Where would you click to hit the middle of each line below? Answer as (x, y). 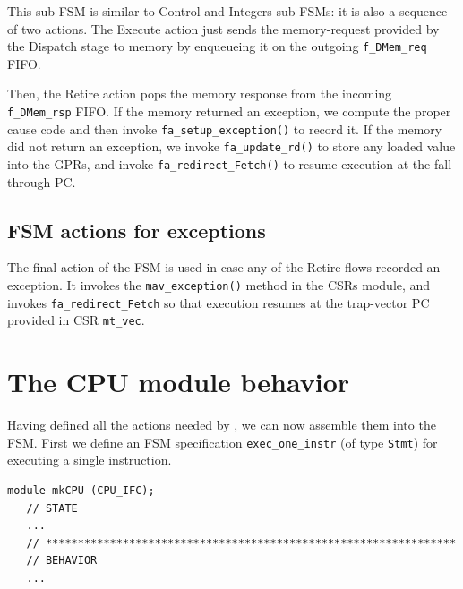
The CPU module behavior (179, 382)
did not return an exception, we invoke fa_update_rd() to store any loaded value (231, 146)
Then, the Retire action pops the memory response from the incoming (200, 94)
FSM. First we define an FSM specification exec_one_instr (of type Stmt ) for (223, 442)
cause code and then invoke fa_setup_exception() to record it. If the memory (225, 128)
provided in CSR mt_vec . (76, 320)
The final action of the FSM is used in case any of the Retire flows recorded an (224, 267)
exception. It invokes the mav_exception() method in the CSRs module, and (219, 285)
